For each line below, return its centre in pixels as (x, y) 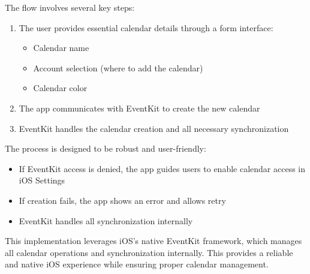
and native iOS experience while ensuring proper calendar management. (137, 264)
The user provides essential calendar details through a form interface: (146, 27)
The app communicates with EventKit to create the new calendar (139, 108)
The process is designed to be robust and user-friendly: (106, 148)
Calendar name (61, 48)
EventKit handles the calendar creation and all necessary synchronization (154, 128)
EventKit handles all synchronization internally (106, 220)
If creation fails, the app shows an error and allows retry (122, 200)
